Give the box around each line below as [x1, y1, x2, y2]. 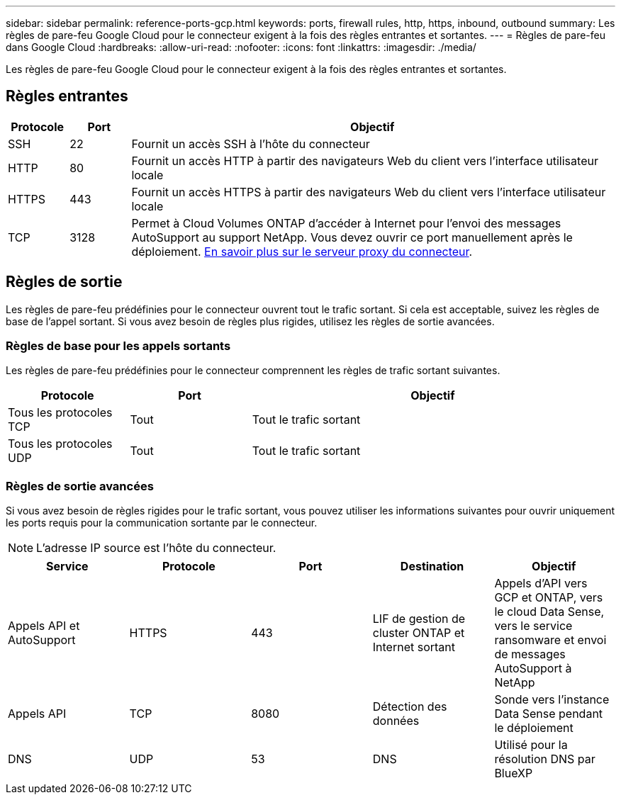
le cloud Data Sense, [494, 604, 605, 619]
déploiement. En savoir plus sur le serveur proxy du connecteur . [131, 244, 473, 259]
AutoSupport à [494, 661, 572, 676]
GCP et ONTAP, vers [494, 590, 603, 605]
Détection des [372, 699, 447, 714]
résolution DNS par [494, 752, 595, 767]
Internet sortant [372, 640, 456, 655]
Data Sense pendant [494, 706, 603, 721]
